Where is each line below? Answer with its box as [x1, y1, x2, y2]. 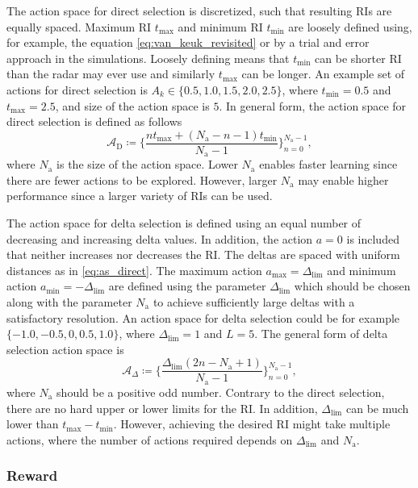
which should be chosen [294, 277, 411, 294]
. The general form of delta [254, 325, 388, 342]
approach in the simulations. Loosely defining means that [6, 49, 290, 66]
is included [346, 230, 399, 247]
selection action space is [6, 340, 124, 357]
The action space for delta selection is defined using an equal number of [6, 215, 362, 231]
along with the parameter [6, 294, 132, 311]
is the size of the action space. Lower [56, 156, 238, 173]
